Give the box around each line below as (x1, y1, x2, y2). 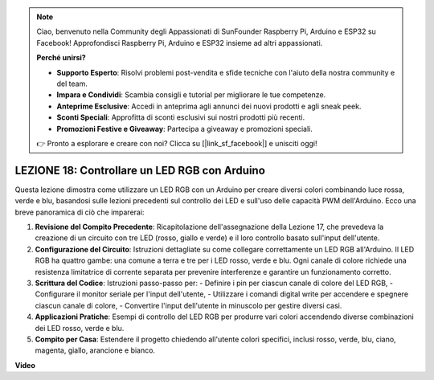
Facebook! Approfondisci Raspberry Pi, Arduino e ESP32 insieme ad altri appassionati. (36, 38, 323, 47)
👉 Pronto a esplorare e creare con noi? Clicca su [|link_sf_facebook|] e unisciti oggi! (36, 138, 317, 148)
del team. (56, 79, 88, 88)
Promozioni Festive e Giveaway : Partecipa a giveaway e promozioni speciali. (56, 124, 313, 133)
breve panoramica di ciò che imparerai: (14, 207, 145, 217)
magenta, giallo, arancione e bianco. (35, 345, 156, 355)
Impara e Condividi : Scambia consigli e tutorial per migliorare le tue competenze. (56, 90, 326, 100)
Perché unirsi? (36, 53, 86, 63)
